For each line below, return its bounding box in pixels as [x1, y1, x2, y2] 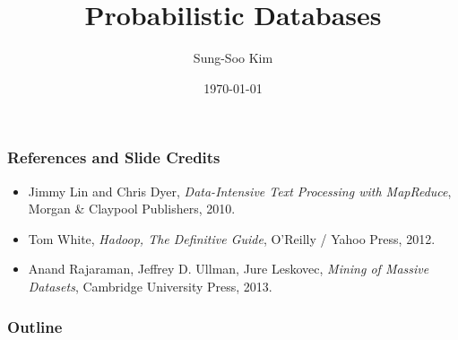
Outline [7, 315, 63, 337]
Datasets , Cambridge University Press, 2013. [28, 276, 272, 295]
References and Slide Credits [7, 146, 220, 169]
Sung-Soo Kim [193, 48, 273, 67]
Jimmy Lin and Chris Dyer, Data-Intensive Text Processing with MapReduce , [28, 181, 452, 200]
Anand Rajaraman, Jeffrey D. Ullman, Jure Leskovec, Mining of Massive [28, 259, 429, 278]
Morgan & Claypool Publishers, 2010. [28, 199, 236, 218]
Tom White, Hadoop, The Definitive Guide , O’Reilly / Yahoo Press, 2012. [28, 229, 436, 248]
